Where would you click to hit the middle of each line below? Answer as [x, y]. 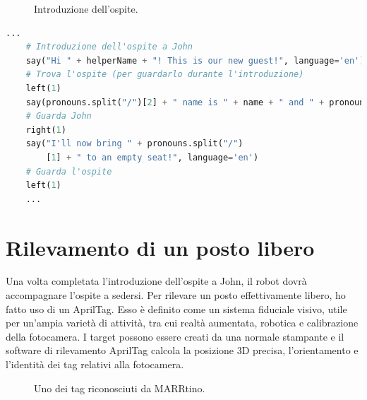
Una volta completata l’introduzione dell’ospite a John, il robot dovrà [156, 281]
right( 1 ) [46, 130]
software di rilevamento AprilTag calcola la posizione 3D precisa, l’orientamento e [182, 350]
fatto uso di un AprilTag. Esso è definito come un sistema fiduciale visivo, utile [176, 308]
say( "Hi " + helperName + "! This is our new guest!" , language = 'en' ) [195, 60]
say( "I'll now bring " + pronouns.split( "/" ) [134, 144]
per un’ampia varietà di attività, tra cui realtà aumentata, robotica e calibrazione [182, 323]
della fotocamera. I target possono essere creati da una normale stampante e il [175, 336]
